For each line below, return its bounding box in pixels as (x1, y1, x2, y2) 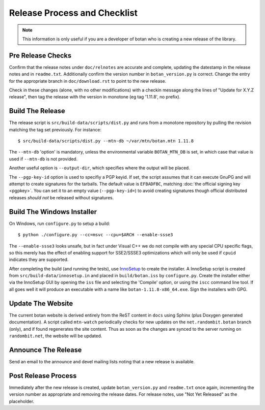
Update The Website (9, 299, 73, 308)
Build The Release (9, 107, 66, 115)
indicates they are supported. (9, 256, 69, 263)
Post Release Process (9, 372, 77, 380)
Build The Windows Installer (9, 207, 97, 216)
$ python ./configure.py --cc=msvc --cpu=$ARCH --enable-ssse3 (18, 232, 173, 238)
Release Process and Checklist (9, 7, 138, 18)
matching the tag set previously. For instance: (9, 126, 102, 132)
